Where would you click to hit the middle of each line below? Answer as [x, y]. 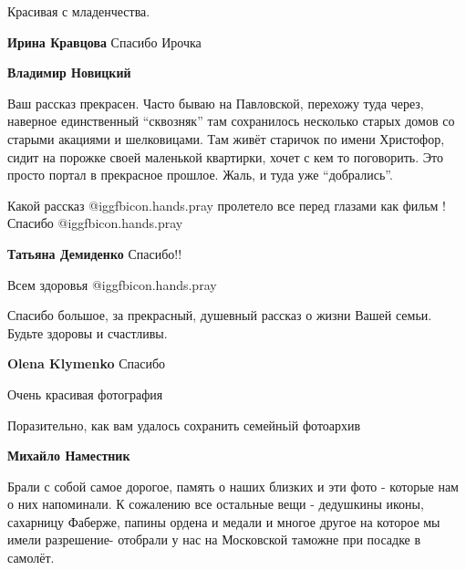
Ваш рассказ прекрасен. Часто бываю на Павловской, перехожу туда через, [216, 103]
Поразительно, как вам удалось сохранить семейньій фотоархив [184, 425]
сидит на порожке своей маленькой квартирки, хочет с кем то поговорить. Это [225, 156]
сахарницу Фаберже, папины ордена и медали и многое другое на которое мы [224, 521]
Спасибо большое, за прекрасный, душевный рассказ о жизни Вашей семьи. [220, 315]
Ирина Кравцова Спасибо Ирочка [104, 41]
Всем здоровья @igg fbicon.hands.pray [112, 284]
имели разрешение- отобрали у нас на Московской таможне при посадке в [214, 539]
